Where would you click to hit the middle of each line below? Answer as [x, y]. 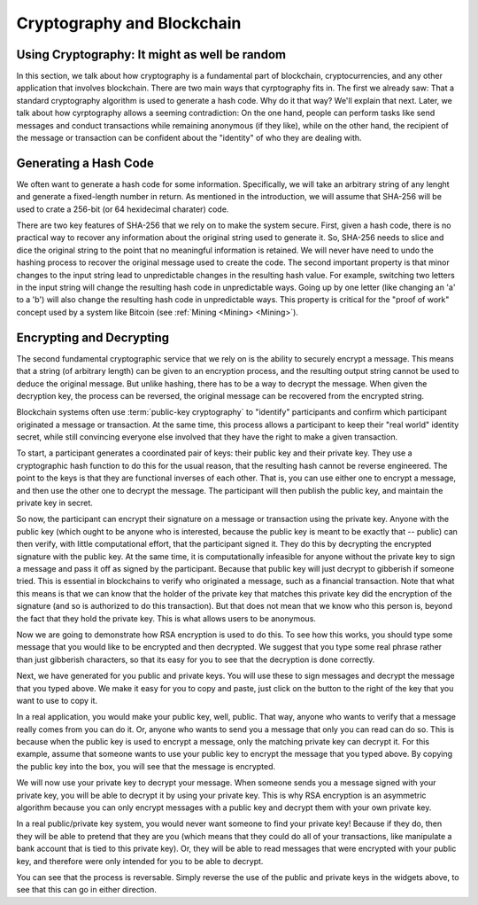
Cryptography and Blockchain [129, 23]
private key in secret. [54, 503]
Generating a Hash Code [85, 163]
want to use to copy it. [57, 700]
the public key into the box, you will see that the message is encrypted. [146, 766]
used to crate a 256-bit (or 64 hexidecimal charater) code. [123, 209]
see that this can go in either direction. [86, 890]
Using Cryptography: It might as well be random [151, 55]
